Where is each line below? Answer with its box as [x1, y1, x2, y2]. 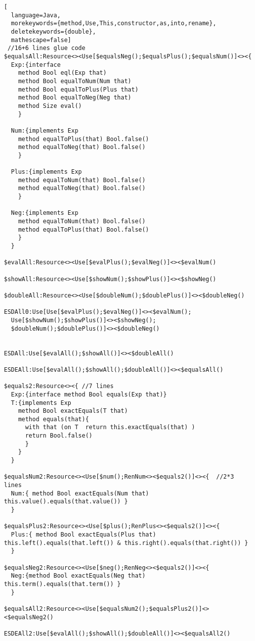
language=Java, [11, 11, 61, 19]
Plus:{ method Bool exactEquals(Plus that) [11, 531, 156, 538]
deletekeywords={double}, [11, 28, 96, 35]
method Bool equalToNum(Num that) [18, 77, 131, 85]
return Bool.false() [25, 432, 92, 440]
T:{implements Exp [11, 399, 72, 406]
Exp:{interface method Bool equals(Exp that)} [11, 391, 167, 398]
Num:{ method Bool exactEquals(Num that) [11, 490, 149, 497]
